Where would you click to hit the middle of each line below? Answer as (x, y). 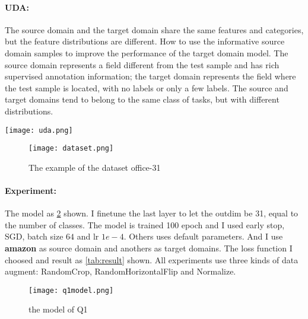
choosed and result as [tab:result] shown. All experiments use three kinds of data (152, 259)
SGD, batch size (34, 236)
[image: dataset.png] (71, 149)
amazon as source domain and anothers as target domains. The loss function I (149, 248)
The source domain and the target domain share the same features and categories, (154, 29)
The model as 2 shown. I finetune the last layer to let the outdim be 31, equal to (152, 213)
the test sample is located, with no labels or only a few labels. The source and (147, 87)
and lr (88, 236)
